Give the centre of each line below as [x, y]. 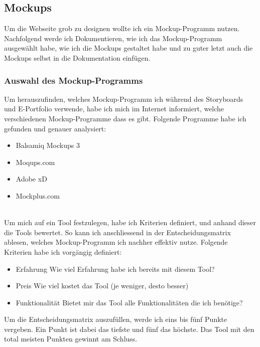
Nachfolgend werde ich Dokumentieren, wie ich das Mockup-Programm [113, 38]
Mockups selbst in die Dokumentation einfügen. [77, 57]
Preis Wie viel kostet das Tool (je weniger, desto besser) [102, 286]
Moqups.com [35, 162]
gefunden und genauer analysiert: [55, 128]
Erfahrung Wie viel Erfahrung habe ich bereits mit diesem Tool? [115, 269]
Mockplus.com [38, 195]
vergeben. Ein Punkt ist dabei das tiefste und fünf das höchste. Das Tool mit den [129, 329]
